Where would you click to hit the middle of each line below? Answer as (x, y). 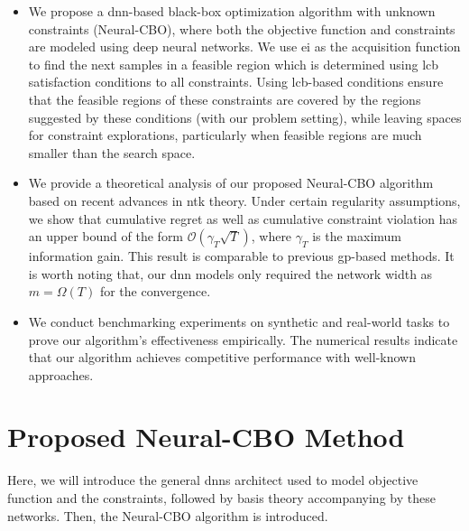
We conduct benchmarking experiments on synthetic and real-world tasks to (239, 321)
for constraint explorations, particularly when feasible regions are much (225, 135)
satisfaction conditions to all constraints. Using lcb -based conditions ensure (236, 82)
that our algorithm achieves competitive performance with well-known (222, 357)
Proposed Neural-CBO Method (206, 437)
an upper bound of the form (106, 236)
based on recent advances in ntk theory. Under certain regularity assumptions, (244, 200)
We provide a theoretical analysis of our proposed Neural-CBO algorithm (231, 183)
